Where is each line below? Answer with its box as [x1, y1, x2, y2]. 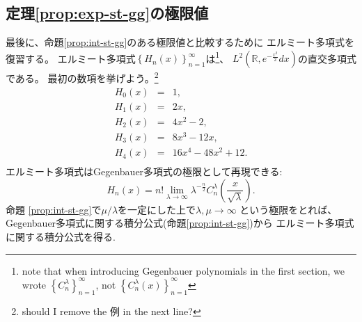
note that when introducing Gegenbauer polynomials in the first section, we [22, 263, 345, 277]
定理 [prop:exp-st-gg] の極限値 [6, 2, 209, 24]
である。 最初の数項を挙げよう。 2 [6, 69, 159, 86]
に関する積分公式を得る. [6, 229, 116, 243]
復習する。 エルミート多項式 [6, 51, 136, 65]
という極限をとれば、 [239, 202, 338, 216]
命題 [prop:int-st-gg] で [6, 202, 102, 216]
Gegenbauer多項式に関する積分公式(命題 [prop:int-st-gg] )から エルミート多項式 [6, 216, 354, 230]
